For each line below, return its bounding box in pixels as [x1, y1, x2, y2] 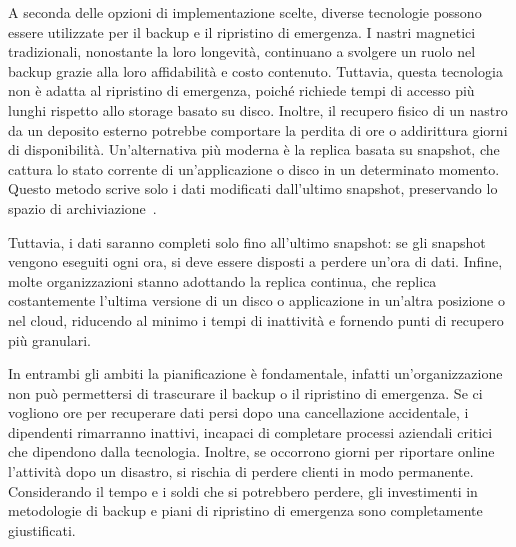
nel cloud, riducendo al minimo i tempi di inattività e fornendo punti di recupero [8, 309, 504, 330]
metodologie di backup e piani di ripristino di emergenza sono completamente [8, 500, 483, 521]
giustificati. [8, 519, 76, 540]
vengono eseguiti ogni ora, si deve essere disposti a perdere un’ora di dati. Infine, [8, 251, 503, 272]
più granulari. [8, 329, 91, 350]
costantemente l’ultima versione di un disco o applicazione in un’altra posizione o [8, 290, 505, 311]
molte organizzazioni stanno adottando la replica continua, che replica [8, 270, 437, 291]
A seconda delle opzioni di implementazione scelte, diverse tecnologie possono [8, 2, 482, 22]
